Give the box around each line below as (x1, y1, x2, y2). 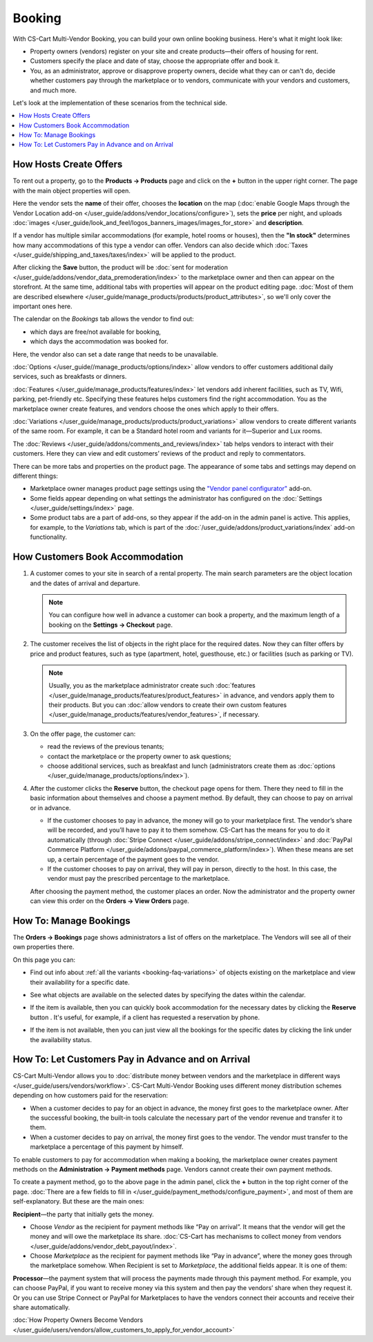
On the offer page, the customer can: (30, 729, 136, 737)
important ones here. (12, 302, 73, 311)
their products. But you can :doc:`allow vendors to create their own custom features (48, 701, 287, 709)
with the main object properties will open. (12, 186, 131, 195)
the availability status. (30, 1035, 93, 1044)
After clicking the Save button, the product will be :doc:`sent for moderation (12, 263, 228, 271)
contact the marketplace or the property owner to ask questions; (47, 752, 231, 760)
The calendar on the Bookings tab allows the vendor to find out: (12, 315, 194, 323)
